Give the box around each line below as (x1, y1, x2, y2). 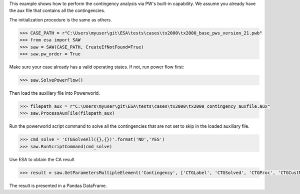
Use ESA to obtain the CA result (9, 156, 75, 162)
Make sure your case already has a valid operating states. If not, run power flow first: (9, 64, 184, 70)
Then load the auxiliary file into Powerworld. (9, 90, 100, 96)
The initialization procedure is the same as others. (9, 16, 112, 22)
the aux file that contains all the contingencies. (9, 7, 105, 13)
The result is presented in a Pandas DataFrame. (9, 183, 107, 189)
